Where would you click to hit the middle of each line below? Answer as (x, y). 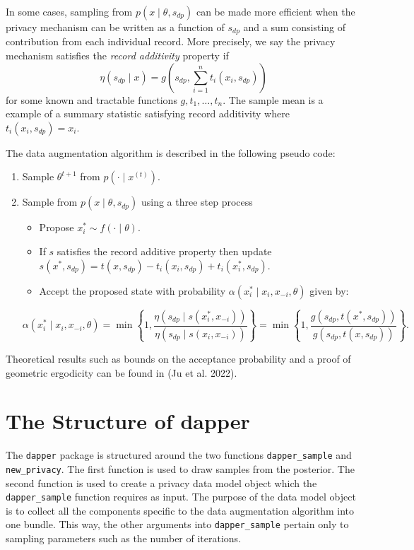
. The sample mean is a (273, 99)
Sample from (50, 202)
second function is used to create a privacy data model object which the (161, 482)
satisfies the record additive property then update (164, 251)
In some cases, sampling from (69, 11)
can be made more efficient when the (276, 11)
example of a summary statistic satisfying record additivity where (148, 113)
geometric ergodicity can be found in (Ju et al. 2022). (122, 372)
